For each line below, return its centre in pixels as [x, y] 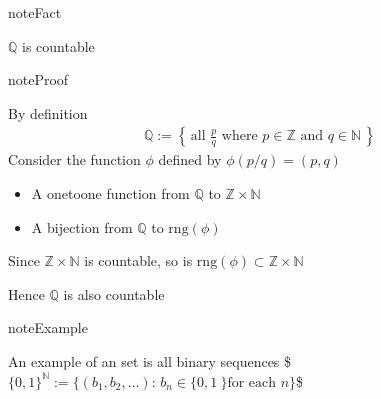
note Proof [38, 79]
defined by [190, 159]
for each [252, 382]
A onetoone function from [110, 193]
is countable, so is [138, 260]
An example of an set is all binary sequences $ [150, 360]
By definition [48, 112]
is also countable [114, 293]
